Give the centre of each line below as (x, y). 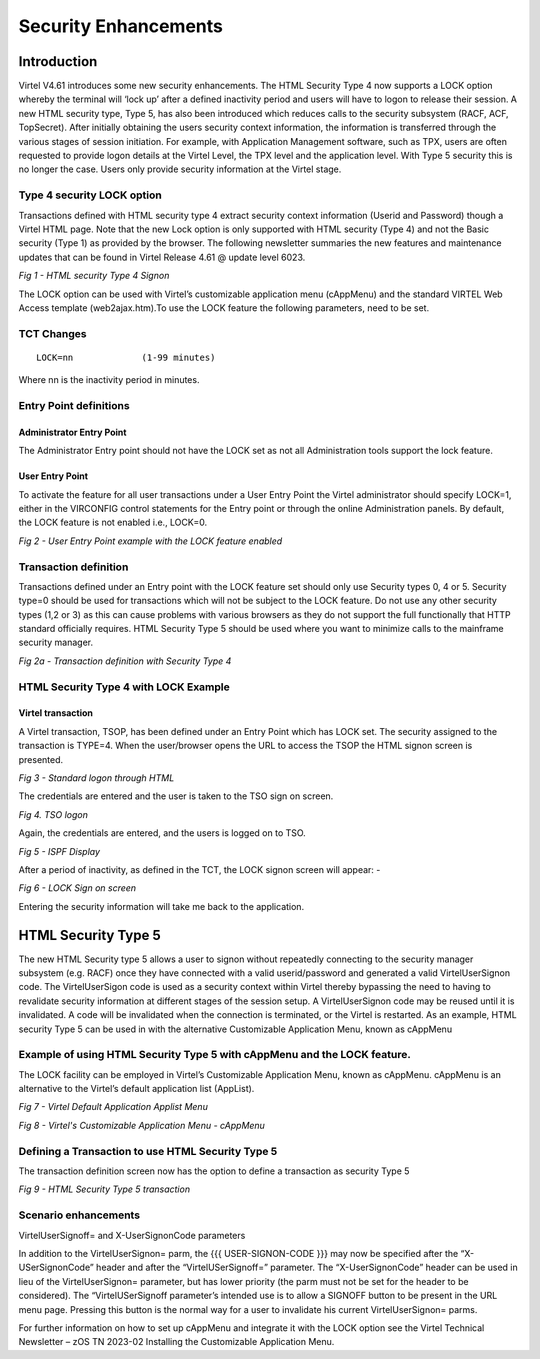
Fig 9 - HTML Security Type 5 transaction (104, 1189)
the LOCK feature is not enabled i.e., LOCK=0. (113, 522)
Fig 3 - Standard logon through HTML (96, 777)
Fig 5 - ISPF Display (59, 851)
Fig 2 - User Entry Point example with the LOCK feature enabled (150, 541)
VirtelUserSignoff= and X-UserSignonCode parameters (132, 1235)
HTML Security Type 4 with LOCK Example (124, 687)
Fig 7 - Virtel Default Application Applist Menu (113, 1107)
